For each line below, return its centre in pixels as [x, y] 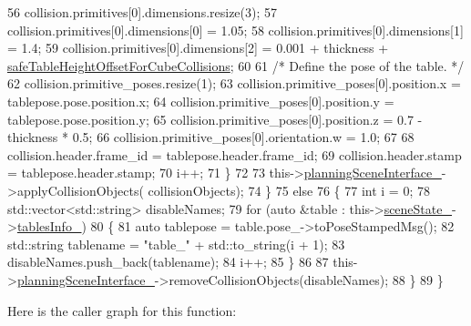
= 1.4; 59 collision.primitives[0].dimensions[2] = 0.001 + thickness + [198, 48]
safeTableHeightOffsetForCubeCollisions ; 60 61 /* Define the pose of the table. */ [236, 65]
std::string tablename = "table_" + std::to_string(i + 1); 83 [176, 244]
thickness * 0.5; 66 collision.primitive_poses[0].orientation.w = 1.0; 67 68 [211, 137]
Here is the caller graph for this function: [122, 310]
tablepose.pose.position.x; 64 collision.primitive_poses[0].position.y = [201, 101]
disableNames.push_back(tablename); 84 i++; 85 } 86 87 [168, 262]
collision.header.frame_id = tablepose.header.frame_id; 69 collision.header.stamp [235, 154]
